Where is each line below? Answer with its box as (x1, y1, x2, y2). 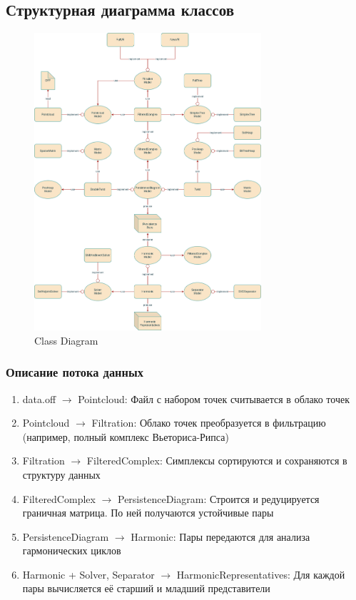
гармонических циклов (22, 543, 121, 558)
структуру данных (22, 467, 101, 482)
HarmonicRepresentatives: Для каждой (176, 566, 345, 581)
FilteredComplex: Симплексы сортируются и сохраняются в (86, 453, 347, 468)
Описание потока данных (6, 363, 143, 381)
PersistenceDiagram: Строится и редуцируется (117, 491, 320, 506)
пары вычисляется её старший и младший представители (22, 581, 270, 596)
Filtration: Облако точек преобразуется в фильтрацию (91, 415, 326, 430)
